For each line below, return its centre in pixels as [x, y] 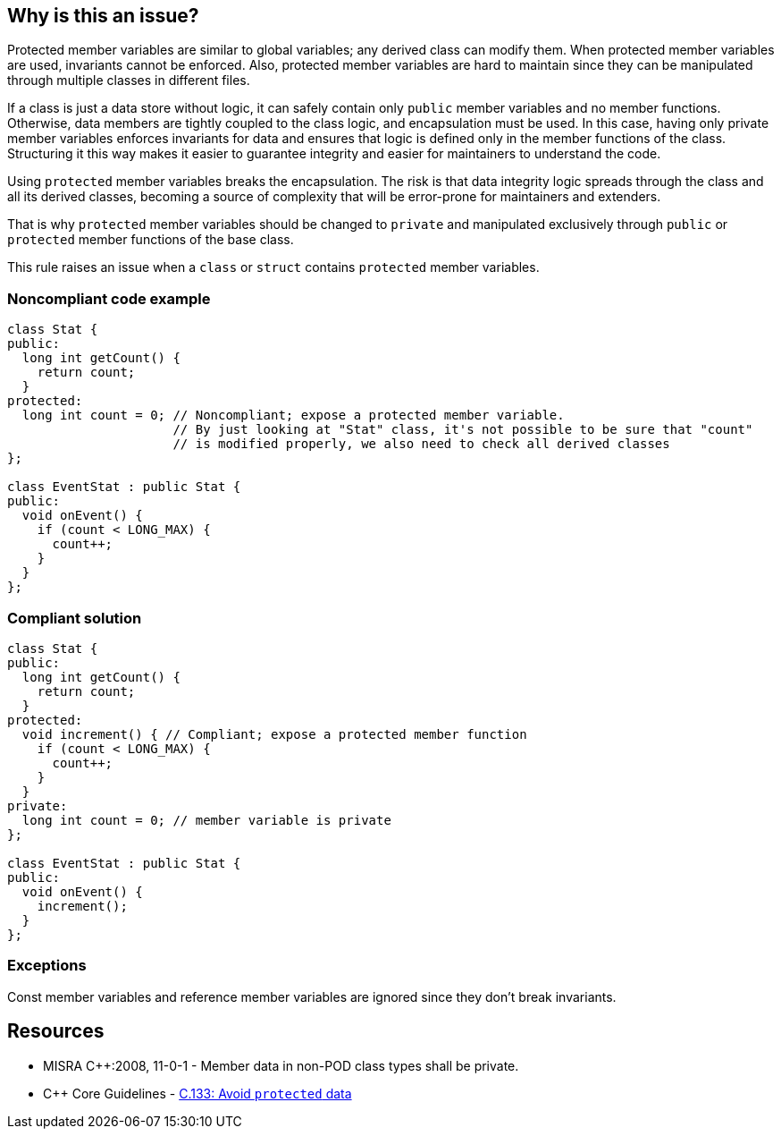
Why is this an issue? [103, 16]
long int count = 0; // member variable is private [206, 820]
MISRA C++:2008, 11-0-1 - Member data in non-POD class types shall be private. [281, 1065]
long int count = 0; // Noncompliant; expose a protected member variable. [293, 415]
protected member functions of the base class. [151, 240]
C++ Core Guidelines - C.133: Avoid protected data [197, 1093]
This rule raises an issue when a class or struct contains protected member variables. [273, 267]
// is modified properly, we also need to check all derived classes [421, 444]
